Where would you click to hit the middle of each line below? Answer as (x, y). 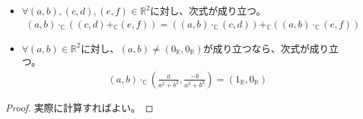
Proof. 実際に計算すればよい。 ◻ (80, 107)
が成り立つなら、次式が (256, 48)
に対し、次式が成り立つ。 (208, 10)
